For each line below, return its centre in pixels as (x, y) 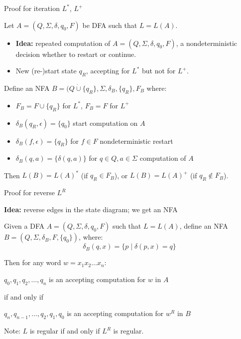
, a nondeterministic (206, 43)
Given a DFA (24, 226)
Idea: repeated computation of (63, 43)
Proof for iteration (32, 8)
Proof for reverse (29, 192)
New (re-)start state (46, 71)
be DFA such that (110, 25)
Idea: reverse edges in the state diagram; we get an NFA (91, 209)
